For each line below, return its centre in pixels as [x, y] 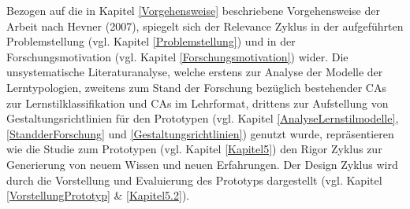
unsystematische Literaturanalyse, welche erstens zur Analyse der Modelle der [195, 72]
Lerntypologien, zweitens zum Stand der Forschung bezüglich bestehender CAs [196, 87]
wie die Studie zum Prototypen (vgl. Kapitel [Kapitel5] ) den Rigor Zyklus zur [194, 149]
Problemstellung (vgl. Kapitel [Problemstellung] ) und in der [151, 41]
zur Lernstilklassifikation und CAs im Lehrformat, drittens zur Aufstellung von [198, 103]
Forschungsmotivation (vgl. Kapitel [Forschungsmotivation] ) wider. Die [177, 56]
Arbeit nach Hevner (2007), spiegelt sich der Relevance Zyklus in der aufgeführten [205, 26]
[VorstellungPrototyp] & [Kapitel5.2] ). [98, 195]
